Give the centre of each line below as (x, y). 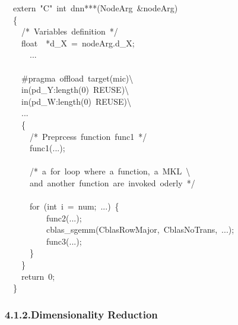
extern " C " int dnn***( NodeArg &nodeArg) (95, 8)
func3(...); (64, 241)
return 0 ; (38, 276)
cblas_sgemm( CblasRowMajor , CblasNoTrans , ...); (140, 229)
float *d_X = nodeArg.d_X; (78, 43)
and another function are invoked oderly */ (112, 182)
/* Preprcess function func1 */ (88, 136)
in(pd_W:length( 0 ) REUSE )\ (76, 101)
